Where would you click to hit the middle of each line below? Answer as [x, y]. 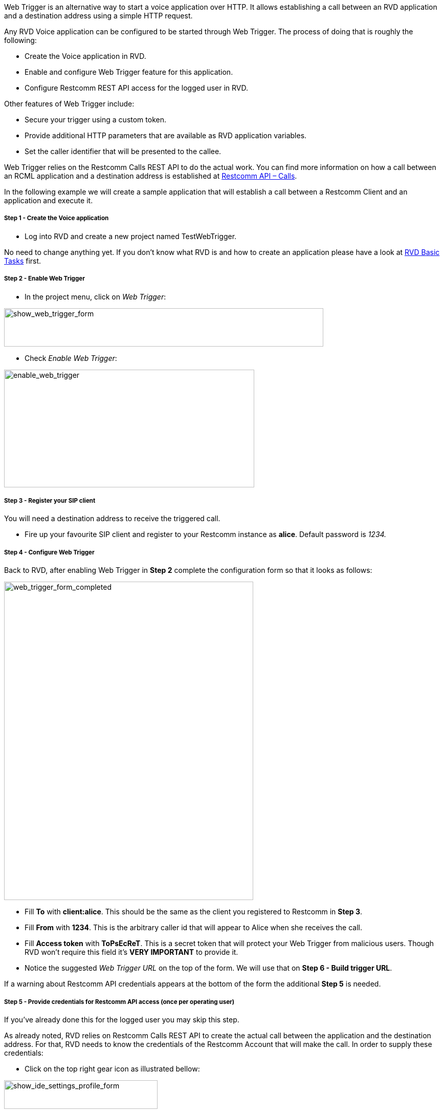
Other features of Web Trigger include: [69, 104]
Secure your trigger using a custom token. [95, 120]
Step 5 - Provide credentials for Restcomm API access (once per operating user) [119, 1002]
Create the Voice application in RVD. [85, 56]
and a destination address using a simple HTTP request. [98, 16]
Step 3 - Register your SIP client [50, 500]
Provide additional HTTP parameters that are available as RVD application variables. [166, 135]
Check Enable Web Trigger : [71, 358]
